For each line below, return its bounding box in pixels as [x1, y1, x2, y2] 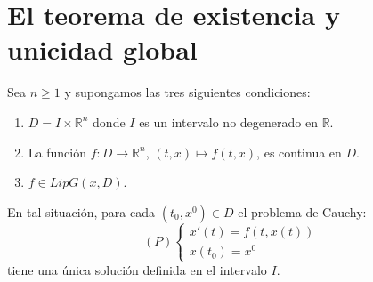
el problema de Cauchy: [238, 202, 367, 221]
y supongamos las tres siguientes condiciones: [64, 83, 311, 101]
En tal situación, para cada [7, 202, 155, 221]
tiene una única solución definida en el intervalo [7, 261, 267, 279]
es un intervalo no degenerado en [139, 112, 318, 131]
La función [28, 142, 86, 161]
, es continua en [256, 142, 342, 161]
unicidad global [7, 31, 198, 68]
